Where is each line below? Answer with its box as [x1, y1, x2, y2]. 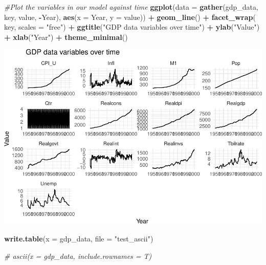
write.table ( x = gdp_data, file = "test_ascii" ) [4, 233, 153, 244]
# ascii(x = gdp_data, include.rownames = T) [4, 250, 152, 261]
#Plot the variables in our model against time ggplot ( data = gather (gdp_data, [4, 2, 258, 12]
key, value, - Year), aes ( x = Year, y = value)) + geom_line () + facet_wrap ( [4, 11, 256, 22]
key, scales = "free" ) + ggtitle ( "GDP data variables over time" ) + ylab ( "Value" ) [4, 21, 260, 32]
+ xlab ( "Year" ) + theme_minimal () [4, 31, 128, 42]
